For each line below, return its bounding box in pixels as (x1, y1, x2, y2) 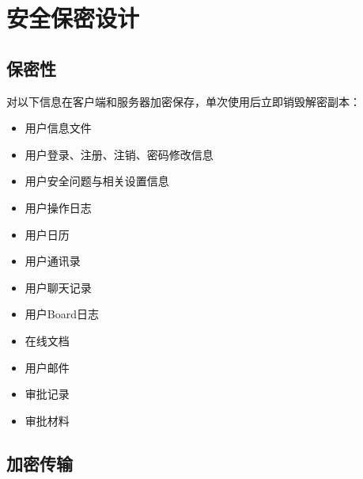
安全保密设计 (6, 2, 140, 34)
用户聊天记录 (25, 279, 92, 295)
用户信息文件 (25, 120, 92, 136)
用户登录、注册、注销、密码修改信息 (25, 146, 214, 162)
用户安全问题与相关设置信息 (25, 173, 169, 189)
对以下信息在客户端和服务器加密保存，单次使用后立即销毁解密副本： (6, 93, 361, 109)
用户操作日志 (25, 199, 92, 215)
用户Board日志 (25, 306, 99, 322)
